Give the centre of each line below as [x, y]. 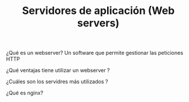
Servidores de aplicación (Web [98, 11]
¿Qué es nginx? [25, 93]
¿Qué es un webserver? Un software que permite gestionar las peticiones [94, 53]
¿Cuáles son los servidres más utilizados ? [57, 82]
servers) [98, 23]
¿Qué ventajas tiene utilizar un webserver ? [58, 71]
